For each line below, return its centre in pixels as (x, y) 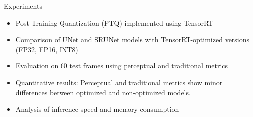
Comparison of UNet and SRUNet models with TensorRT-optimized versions (132, 39)
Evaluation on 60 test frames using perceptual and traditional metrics (122, 66)
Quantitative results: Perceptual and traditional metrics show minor (119, 82)
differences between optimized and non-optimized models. (103, 92)
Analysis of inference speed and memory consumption (97, 109)
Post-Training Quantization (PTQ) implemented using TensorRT (115, 23)
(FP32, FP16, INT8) (47, 49)
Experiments (23, 6)
